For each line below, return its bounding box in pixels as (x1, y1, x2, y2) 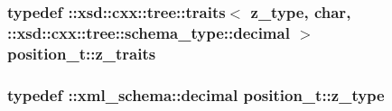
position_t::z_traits (7, 42, 156, 64)
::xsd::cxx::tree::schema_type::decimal (7, 21, 290, 43)
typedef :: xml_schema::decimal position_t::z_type (7, 83, 385, 106)
